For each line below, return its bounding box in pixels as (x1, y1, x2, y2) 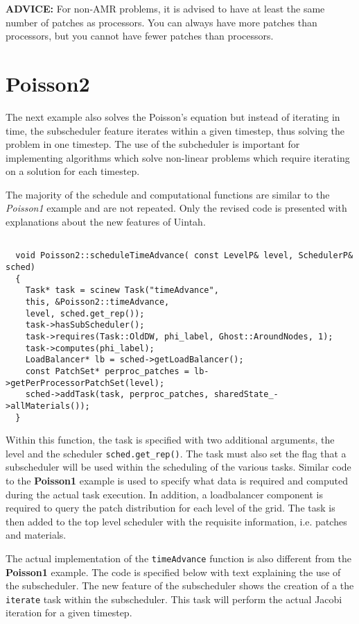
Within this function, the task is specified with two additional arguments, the (6, 432, 335, 447)
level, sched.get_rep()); (25, 308, 145, 319)
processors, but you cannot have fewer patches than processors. (6, 28, 274, 43)
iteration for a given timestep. (6, 605, 132, 620)
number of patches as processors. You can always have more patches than (6, 15, 317, 29)
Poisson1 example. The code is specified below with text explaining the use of (6, 564, 341, 579)
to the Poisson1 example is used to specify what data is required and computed (6, 473, 349, 487)
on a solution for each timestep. (6, 164, 140, 178)
